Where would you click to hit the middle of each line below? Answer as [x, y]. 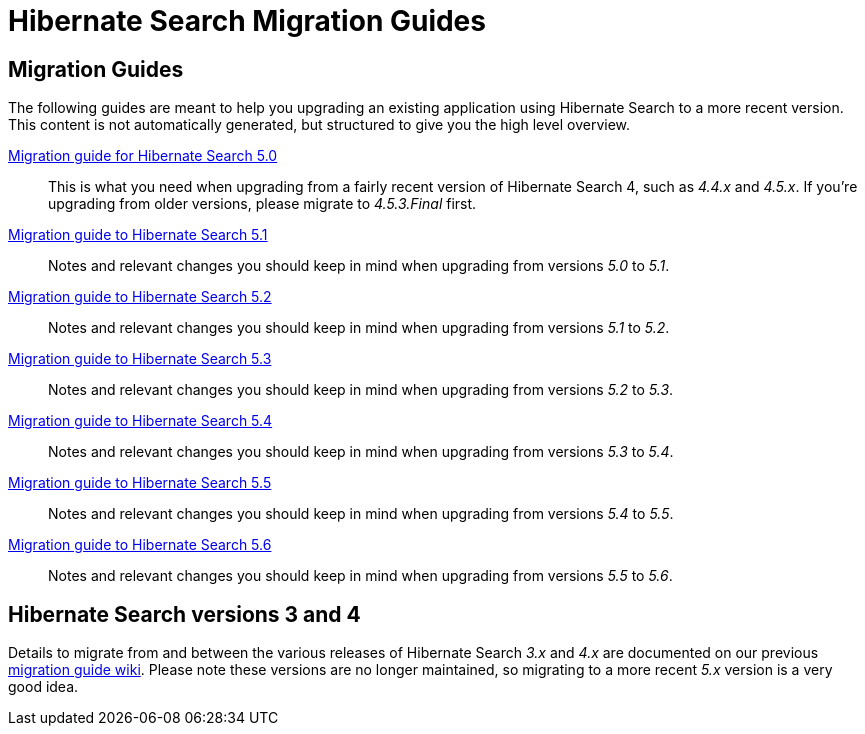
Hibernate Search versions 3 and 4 [184, 614]
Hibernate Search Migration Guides [247, 21]
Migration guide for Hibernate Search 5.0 [143, 156]
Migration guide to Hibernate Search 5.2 [140, 297]
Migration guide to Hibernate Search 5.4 [140, 421]
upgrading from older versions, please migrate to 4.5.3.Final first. [262, 204]
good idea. [43, 687]
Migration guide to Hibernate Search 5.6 [140, 545]
